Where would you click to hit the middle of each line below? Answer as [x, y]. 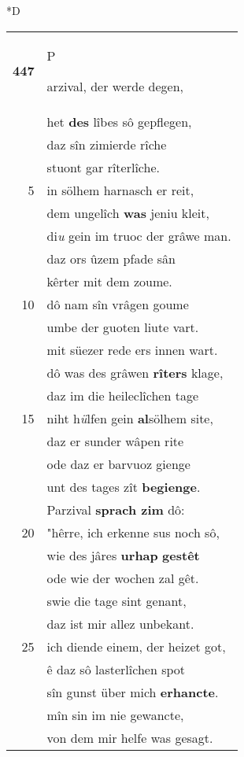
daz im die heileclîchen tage [123, 395]
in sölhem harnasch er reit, [120, 190]
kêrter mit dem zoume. [109, 281]
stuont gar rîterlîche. [103, 167]
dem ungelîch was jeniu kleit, [128, 212]
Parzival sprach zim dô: [116, 509]
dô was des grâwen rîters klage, [135, 372]
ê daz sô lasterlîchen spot [116, 669]
